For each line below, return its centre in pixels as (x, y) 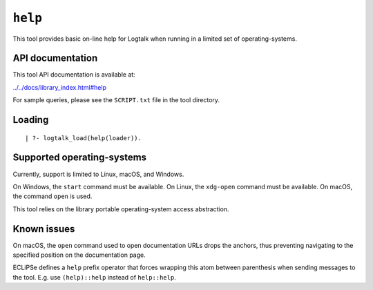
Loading (31, 120)
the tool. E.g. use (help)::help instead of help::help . (94, 277)
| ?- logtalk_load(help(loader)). (83, 138)
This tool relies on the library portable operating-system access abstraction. (121, 209)
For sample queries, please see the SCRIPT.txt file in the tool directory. (116, 100)
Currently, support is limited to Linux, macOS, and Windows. (98, 174)
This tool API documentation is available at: (74, 75)
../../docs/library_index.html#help (60, 87)
